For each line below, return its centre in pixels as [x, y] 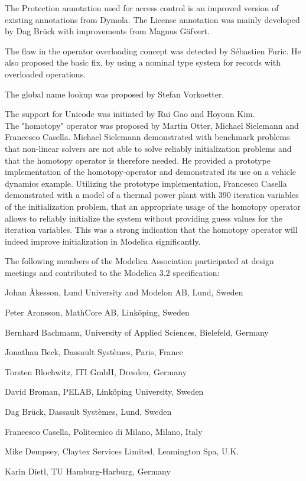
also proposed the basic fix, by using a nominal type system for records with [143, 62]
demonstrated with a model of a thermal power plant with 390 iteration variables [152, 195]
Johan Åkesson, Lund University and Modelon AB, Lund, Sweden [124, 292]
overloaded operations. [45, 74]
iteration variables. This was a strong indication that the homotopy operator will [151, 230]
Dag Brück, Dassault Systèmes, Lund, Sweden [88, 412]
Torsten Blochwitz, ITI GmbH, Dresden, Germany [96, 371]
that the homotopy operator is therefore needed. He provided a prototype [138, 160]
